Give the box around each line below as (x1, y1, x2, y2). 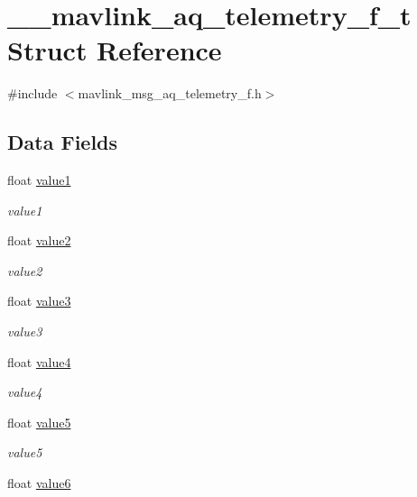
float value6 (7, 474, 71, 492)
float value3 (7, 291, 71, 310)
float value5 (7, 412, 71, 431)
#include (7, 84, 58, 103)
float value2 (7, 231, 71, 250)
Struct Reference (7, 32, 222, 69)
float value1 (7, 170, 71, 189)
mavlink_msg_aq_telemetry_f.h (78, 84, 262, 103)
